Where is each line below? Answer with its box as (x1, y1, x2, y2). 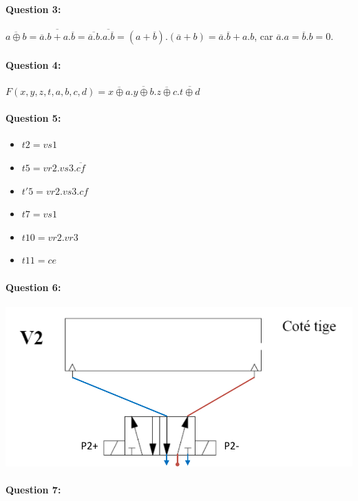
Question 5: (6, 111, 61, 125)
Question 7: (6, 482, 61, 497)
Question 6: (6, 279, 61, 294)
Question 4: (6, 57, 61, 72)
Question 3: (6, 1, 61, 16)
